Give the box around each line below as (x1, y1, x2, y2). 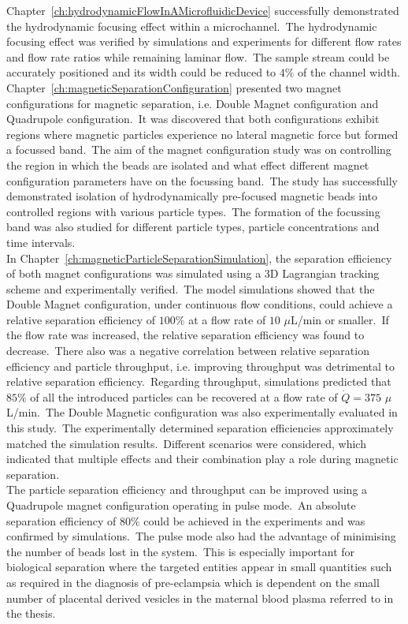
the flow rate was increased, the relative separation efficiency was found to (6, 327, 365, 343)
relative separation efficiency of (6, 311, 156, 327)
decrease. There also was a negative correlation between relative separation (6, 342, 369, 359)
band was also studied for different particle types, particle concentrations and (6, 219, 380, 235)
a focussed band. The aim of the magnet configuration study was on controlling (6, 141, 391, 158)
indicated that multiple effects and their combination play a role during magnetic (6, 450, 399, 467)
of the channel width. (298, 64, 401, 80)
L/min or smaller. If (290, 311, 389, 327)
